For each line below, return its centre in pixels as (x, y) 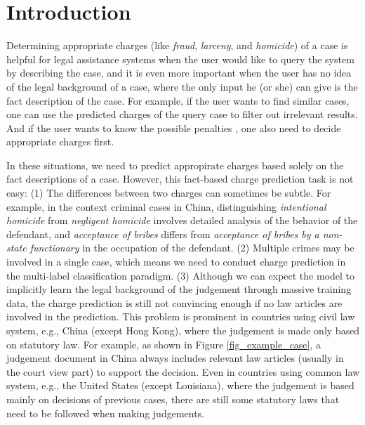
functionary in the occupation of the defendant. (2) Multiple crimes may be (192, 248)
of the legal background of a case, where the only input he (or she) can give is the (182, 86)
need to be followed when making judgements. (106, 413)
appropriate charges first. (60, 142)
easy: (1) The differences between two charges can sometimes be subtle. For (169, 193)
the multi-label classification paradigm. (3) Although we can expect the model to (181, 275)
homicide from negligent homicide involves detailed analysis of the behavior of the (182, 220)
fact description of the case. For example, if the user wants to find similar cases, (178, 100)
